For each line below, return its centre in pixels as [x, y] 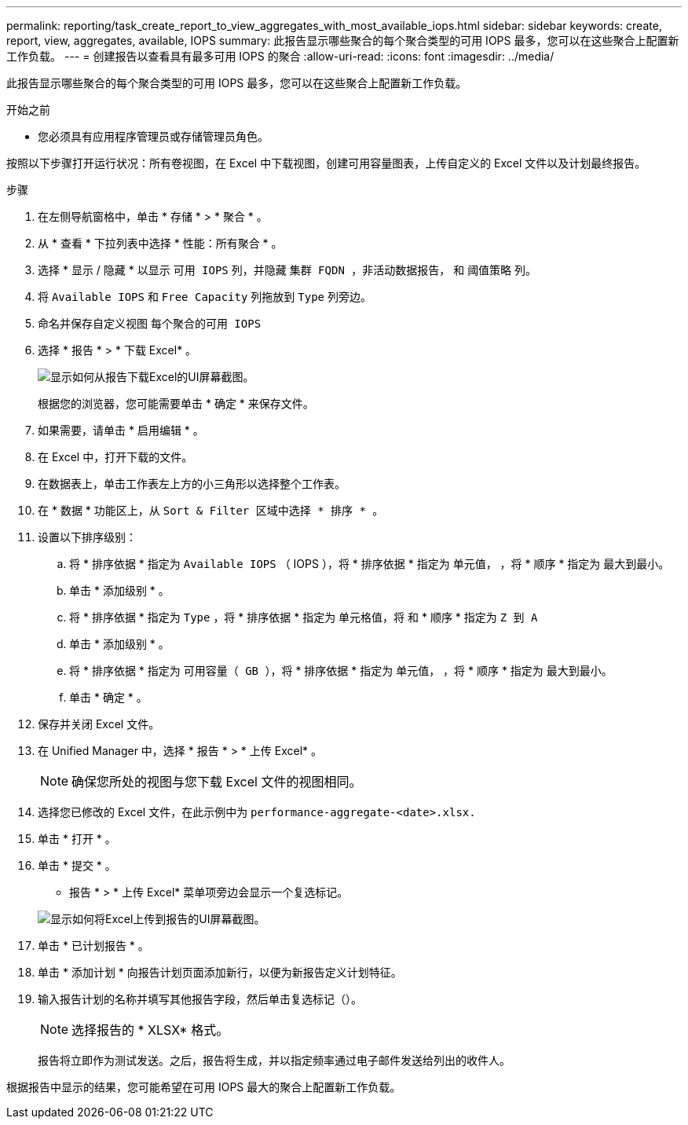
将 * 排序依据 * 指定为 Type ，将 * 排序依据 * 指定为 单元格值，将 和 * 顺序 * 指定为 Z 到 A [304, 617]
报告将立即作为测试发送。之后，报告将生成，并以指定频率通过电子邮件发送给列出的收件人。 [274, 1060]
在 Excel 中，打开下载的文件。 [115, 457]
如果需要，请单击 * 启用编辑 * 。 [121, 430]
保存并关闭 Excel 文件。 [99, 724]
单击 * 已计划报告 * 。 [93, 945]
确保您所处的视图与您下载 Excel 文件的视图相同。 [217, 782]
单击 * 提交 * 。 [77, 865]
